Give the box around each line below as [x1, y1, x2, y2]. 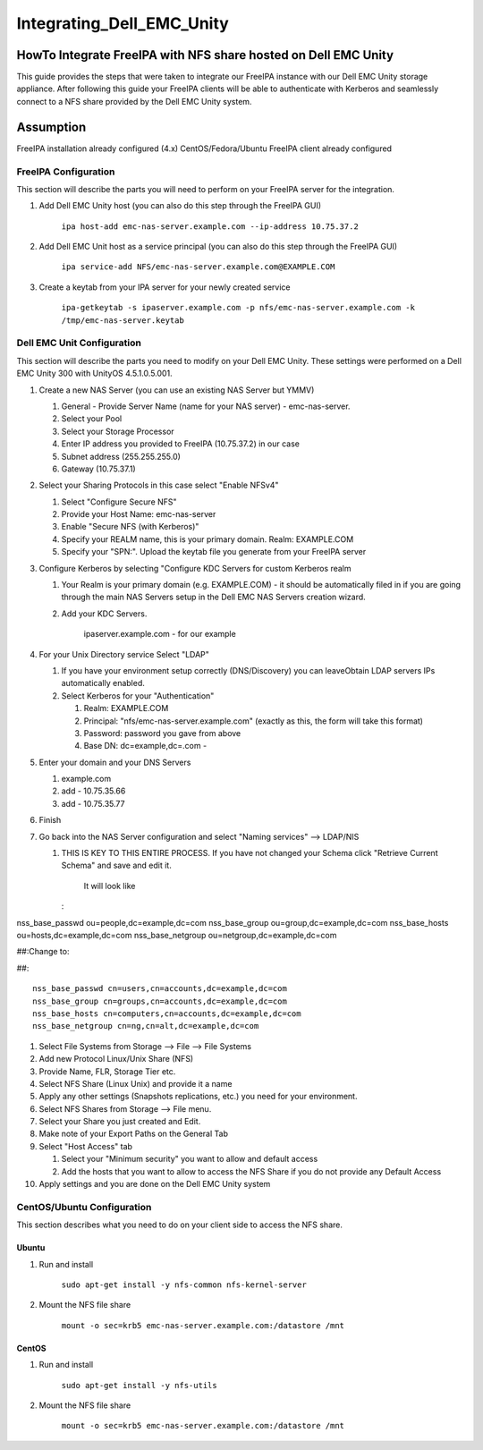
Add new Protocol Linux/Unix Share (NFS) [38, 1054, 194, 1064]
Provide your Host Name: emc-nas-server [61, 509, 216, 520]
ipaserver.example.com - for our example [83, 629, 236, 640]
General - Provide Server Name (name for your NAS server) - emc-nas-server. [61, 401, 351, 411]
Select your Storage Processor [61, 426, 174, 437]
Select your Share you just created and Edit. [38, 1116, 201, 1127]
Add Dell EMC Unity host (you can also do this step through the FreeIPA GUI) [38, 200, 322, 211]
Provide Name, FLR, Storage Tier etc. [38, 1065, 176, 1077]
